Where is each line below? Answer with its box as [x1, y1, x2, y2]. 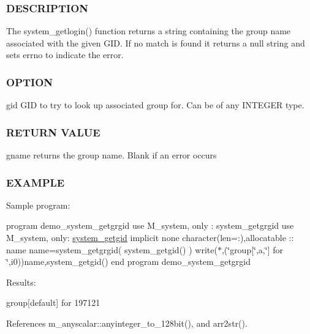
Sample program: [6, 198, 70, 211]
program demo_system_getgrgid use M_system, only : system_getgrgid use [6, 219, 294, 232]
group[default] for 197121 [6, 296, 100, 309]
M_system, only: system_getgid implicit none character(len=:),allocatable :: [6, 231, 294, 244]
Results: [6, 275, 36, 288]
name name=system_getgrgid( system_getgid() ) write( [6, 243, 217, 256]
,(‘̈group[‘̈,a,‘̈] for [221, 243, 283, 256]
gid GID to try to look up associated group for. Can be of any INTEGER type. [6, 98, 304, 111]
